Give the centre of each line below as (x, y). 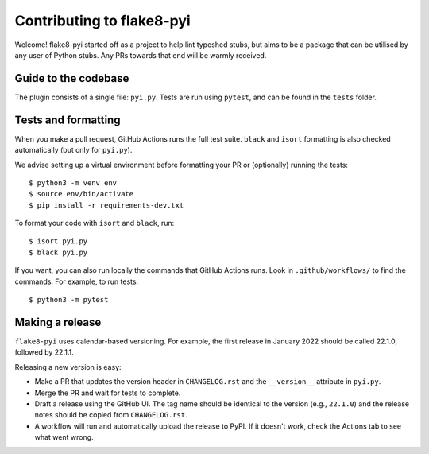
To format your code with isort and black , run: (95, 223)
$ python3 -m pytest (69, 300)
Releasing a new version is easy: (68, 367)
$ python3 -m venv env (73, 182)
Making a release (58, 322)
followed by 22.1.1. (44, 352)
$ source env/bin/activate (81, 194)
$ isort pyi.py (58, 241)
